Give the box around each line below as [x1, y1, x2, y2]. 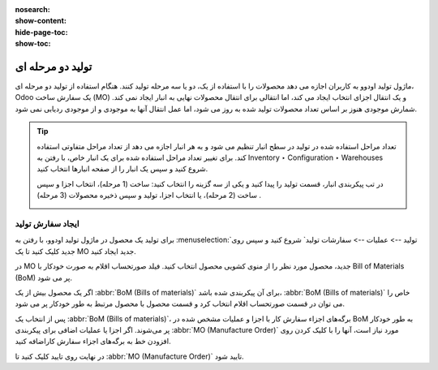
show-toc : [15, 39, 51, 49]
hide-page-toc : [15, 27, 68, 37]
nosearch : [15, 5, 50, 14]
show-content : [15, 16, 67, 26]
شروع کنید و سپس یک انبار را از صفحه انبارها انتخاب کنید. [36, 164, 208, 174]
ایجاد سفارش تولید [15, 217, 80, 229]
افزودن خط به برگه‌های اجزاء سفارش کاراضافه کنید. [15, 337, 172, 346]
